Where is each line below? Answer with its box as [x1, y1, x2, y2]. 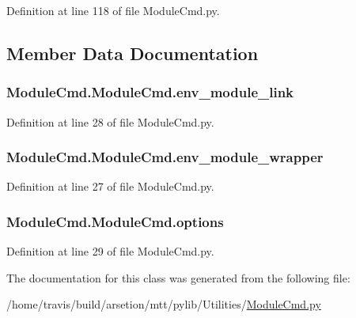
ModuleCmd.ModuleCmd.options [6, 211, 224, 231]
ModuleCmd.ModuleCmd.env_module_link [6, 82, 294, 102]
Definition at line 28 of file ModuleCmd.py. [6, 113, 214, 130]
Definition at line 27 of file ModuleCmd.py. [6, 178, 214, 195]
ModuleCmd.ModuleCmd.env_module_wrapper [6, 147, 324, 167]
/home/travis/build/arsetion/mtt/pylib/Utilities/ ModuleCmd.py [6, 296, 321, 312]
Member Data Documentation [6, 40, 259, 65]
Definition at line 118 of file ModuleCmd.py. [6, 2, 220, 18]
